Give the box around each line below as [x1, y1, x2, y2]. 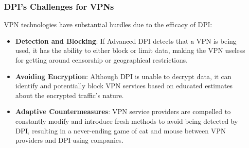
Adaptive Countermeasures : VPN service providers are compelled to [15, 106, 231, 116]
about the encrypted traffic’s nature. [15, 90, 124, 100]
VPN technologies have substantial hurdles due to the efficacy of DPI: [4, 19, 212, 30]
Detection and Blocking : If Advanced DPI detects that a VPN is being [15, 35, 237, 46]
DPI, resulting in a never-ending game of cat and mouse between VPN [15, 125, 226, 135]
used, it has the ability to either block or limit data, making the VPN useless [15, 45, 245, 55]
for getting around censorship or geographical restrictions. [15, 55, 188, 65]
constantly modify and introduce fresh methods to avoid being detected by [15, 115, 238, 126]
